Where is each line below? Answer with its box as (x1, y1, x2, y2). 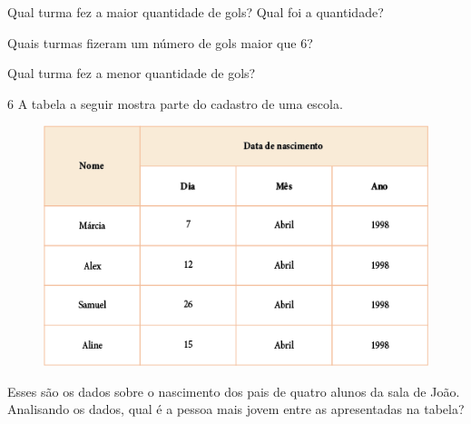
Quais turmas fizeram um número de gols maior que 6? (7, 33, 313, 52)
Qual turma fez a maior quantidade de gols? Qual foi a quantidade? (7, 3, 384, 21)
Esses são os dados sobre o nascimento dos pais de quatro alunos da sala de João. (7, 381, 460, 400)
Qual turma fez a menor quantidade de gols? (7, 64, 256, 83)
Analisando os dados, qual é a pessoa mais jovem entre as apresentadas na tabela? (7, 399, 465, 419)
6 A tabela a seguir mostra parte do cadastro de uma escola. (7, 94, 343, 113)
